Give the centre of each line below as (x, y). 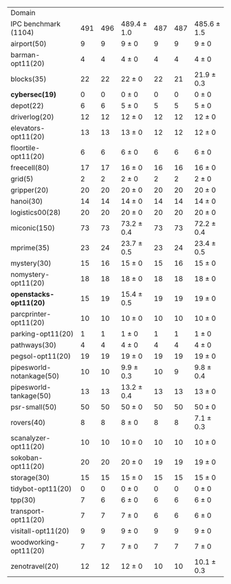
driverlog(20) (32, 117)
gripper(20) (30, 190)
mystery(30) (31, 263)
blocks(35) (29, 79)
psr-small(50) (34, 407)
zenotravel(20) (35, 566)
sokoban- (27, 458)
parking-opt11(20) (42, 334)
